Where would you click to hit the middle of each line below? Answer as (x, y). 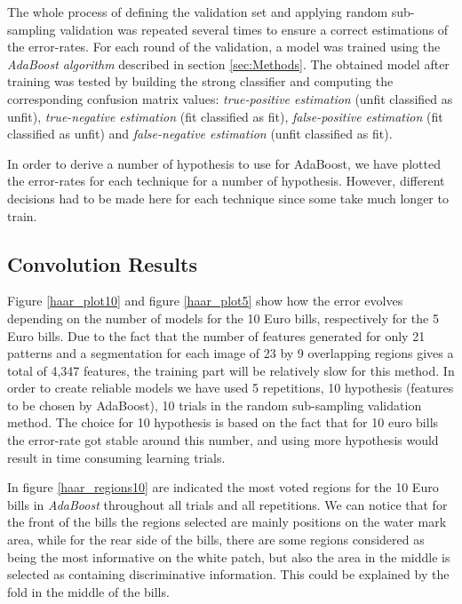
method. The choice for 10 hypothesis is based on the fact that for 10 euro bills (223, 422)
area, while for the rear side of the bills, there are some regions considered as (216, 540)
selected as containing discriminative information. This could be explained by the (228, 574)
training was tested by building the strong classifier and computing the (200, 81)
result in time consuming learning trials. (116, 457)
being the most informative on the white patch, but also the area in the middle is (229, 556)
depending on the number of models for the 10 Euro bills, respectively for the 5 (223, 318)
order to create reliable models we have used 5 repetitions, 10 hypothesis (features (231, 388)
